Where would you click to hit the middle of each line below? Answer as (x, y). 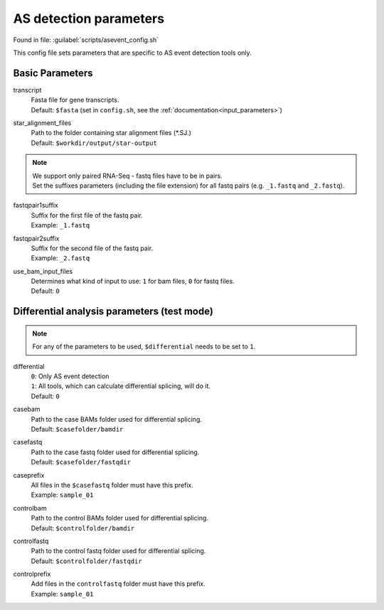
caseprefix (29, 475)
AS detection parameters (89, 18)
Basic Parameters (53, 73)
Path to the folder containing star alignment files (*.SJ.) (111, 133)
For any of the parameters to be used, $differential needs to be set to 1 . (144, 347)
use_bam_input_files (43, 271)
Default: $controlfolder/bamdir (83, 528)
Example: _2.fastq (60, 258)
